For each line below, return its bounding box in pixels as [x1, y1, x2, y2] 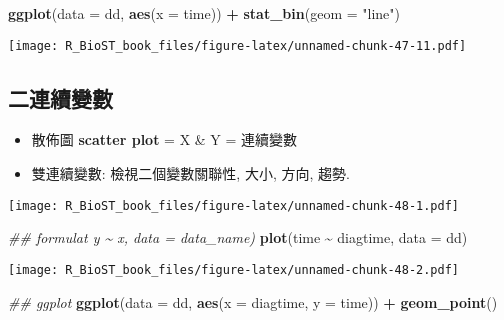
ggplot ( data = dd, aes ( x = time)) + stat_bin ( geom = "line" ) [8, 3, 400, 23]
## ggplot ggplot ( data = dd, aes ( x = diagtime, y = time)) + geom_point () [8, 291, 498, 312]
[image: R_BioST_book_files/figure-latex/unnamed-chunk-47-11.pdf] [8, 38, 467, 53]
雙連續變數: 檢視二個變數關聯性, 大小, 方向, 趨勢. [31, 163, 350, 184]
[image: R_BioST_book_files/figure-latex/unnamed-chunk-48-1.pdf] [8, 198, 460, 213]
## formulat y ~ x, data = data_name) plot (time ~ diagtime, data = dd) [8, 227, 468, 248]
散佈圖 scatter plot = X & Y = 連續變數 [31, 129, 298, 150]
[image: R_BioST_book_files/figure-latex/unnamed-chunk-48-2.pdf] [8, 262, 460, 277]
